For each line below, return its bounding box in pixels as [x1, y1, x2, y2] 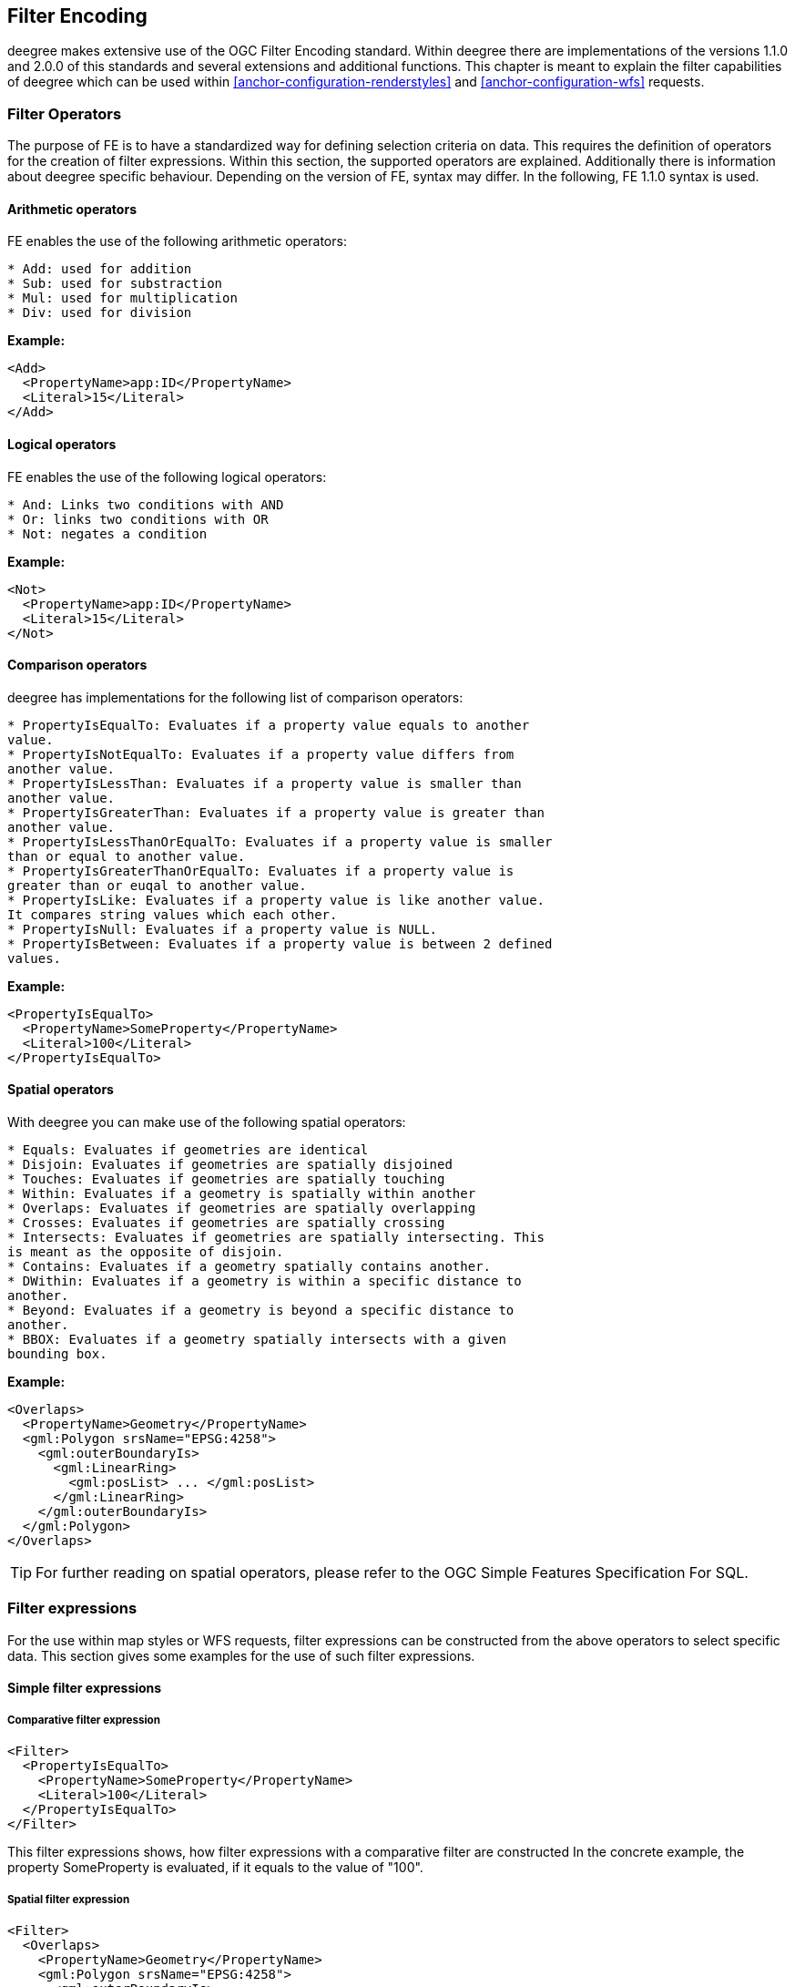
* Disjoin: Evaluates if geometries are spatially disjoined [7, 1157, 453, 1173]
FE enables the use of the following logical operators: [7, 468, 327, 485]
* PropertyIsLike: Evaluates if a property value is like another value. [7, 892, 545, 907]
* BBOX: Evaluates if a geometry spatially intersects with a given [7, 1332, 506, 1347]
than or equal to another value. [7, 848, 246, 864]
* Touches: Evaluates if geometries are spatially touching [7, 1172, 445, 1187]
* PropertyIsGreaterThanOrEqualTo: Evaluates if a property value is [7, 863, 515, 878]
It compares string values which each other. [7, 906, 338, 922]
